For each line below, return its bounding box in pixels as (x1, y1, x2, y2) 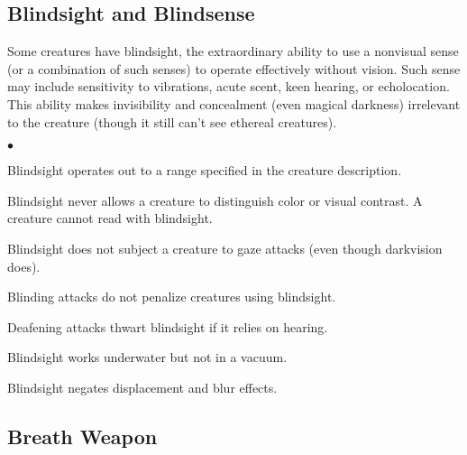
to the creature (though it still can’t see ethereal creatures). (7, 112, 337, 131)
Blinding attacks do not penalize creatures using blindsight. (7, 287, 336, 306)
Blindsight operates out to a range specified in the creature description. (7, 161, 402, 180)
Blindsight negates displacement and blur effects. (7, 377, 278, 396)
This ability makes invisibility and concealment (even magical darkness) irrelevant (7, 94, 461, 113)
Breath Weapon (7, 422, 158, 450)
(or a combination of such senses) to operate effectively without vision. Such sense (7, 59, 461, 78)
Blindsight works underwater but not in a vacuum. (7, 348, 288, 367)
